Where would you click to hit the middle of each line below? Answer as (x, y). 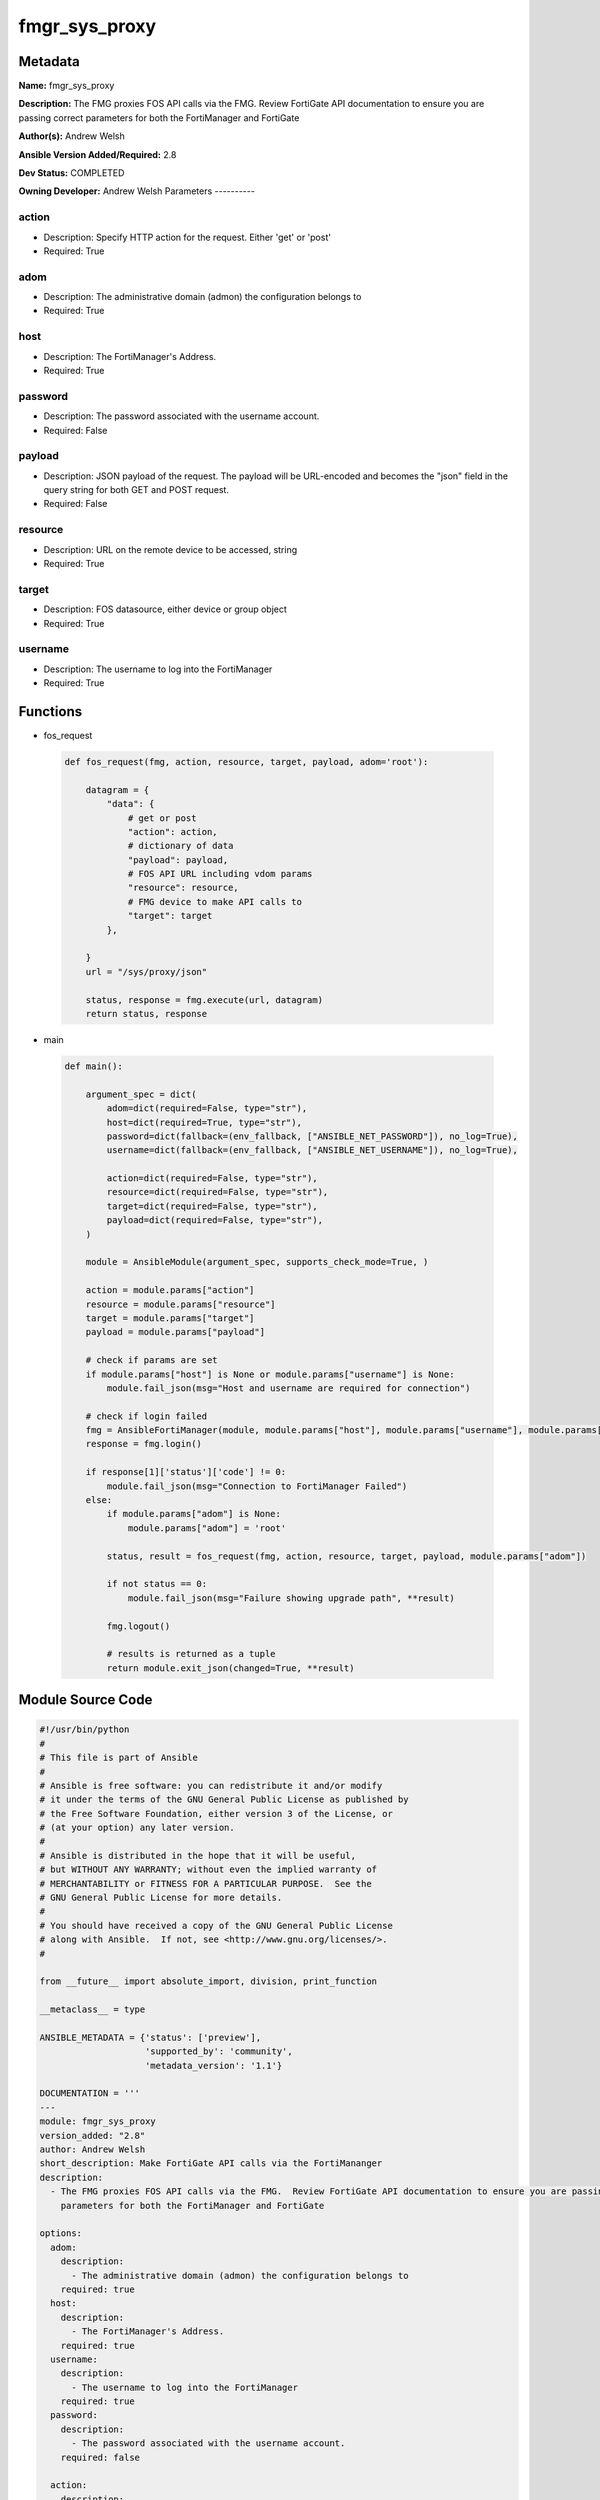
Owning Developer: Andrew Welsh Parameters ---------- (136, 191)
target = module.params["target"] (170, 1318)
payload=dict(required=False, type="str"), (215, 1220)
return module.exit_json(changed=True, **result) (230, 1668)
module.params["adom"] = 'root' (207, 1528)
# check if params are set (152, 1360)
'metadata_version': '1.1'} (214, 2065)
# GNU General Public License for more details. (161, 1898)
